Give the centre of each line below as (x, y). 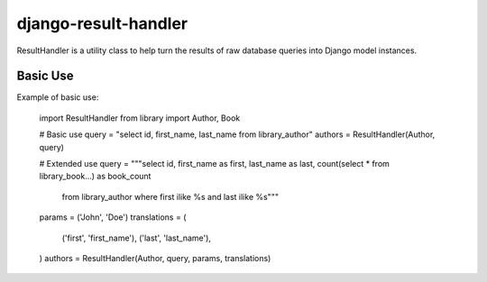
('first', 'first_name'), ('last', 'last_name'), (137, 238)
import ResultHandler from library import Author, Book (140, 118)
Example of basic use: (58, 97)
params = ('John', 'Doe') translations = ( (113, 217)
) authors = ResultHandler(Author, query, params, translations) (155, 258)
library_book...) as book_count (95, 177)
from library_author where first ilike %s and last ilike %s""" (170, 196)
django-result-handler (102, 23)
